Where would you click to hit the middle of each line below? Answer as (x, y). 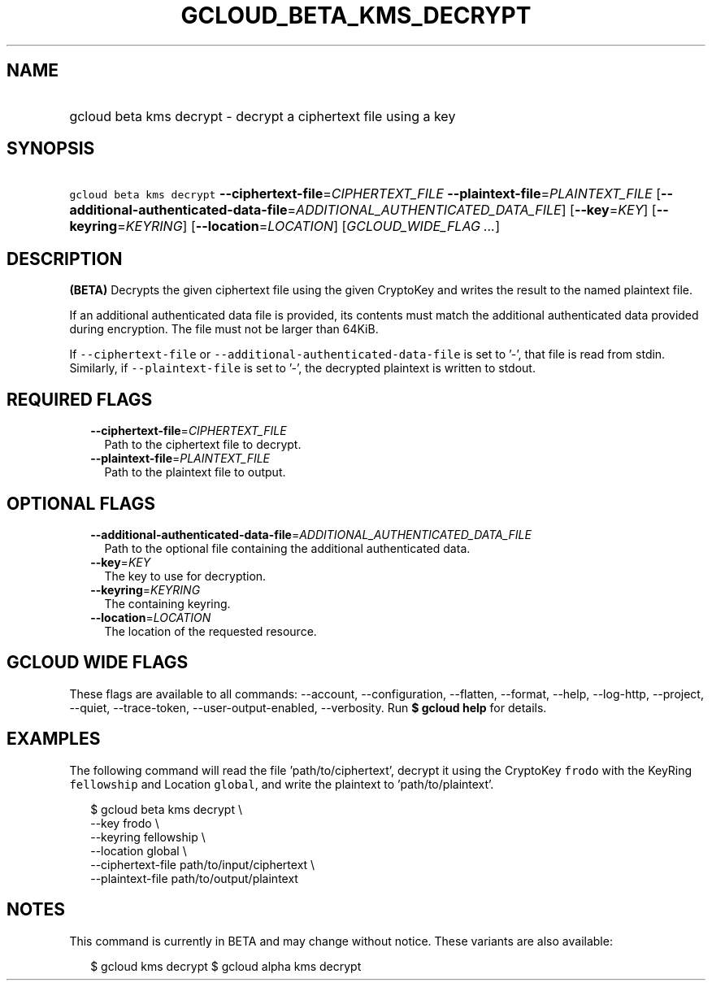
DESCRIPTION (65, 259)
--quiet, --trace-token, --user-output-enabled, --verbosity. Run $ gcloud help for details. (308, 707)
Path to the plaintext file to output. (195, 472)
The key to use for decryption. (185, 576)
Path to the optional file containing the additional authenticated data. (287, 548)
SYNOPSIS (51, 149)
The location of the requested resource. (211, 631)
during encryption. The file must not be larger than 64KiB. (224, 329)
